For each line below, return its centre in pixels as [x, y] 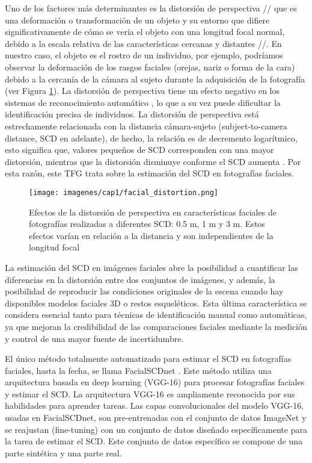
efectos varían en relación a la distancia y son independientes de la [151, 235]
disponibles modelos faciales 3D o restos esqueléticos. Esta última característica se [156, 303]
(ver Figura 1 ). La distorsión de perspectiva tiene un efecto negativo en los [142, 91]
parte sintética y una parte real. [63, 452]
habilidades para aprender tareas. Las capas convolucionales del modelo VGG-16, [154, 406]
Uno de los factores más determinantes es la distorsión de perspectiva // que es [151, 8]
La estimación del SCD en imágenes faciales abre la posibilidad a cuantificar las [151, 267]
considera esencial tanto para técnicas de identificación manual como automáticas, [156, 315]
